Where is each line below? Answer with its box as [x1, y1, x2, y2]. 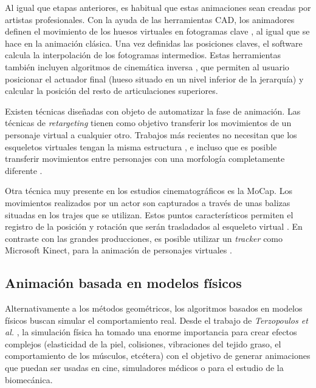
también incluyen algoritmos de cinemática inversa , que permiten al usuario [5, 60, 289, 73]
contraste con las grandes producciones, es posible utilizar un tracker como [5, 232, 283, 244]
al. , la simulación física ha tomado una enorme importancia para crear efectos [5, 326, 297, 338]
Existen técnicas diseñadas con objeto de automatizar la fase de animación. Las [5, 104, 301, 117]
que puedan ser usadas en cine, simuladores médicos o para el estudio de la [5, 361, 284, 374]
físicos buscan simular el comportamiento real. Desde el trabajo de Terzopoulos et [5, 313, 308, 326]
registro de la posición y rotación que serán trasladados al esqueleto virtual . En [5, 220, 303, 233]
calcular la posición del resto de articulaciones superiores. [5, 84, 218, 97]
